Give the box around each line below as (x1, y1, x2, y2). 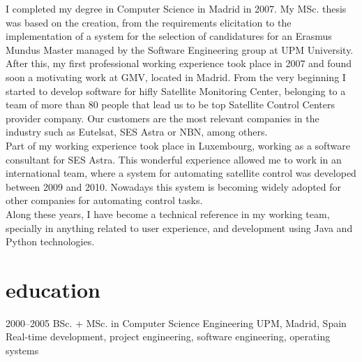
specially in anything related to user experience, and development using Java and (6, 220, 353, 235)
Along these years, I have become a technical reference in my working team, (6, 206, 330, 221)
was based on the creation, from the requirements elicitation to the (6, 15, 292, 29)
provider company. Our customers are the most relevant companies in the (6, 110, 319, 125)
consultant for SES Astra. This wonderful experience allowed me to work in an (6, 152, 342, 166)
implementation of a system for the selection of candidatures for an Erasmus (6, 29, 332, 43)
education (6, 275, 100, 303)
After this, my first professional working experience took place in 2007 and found (6, 56, 352, 71)
